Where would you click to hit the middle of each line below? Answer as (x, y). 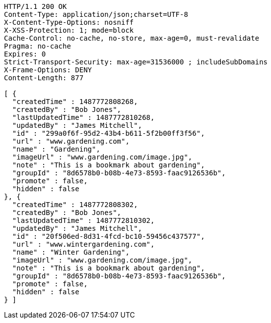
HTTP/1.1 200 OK (35, 6)
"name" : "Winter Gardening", (71, 252)
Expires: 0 (25, 54)
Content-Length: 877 (44, 78)
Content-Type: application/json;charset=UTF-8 (96, 14)
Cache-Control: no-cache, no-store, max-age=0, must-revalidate (132, 38)
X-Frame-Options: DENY (48, 70)
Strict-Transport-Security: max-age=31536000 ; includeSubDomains (136, 62)
